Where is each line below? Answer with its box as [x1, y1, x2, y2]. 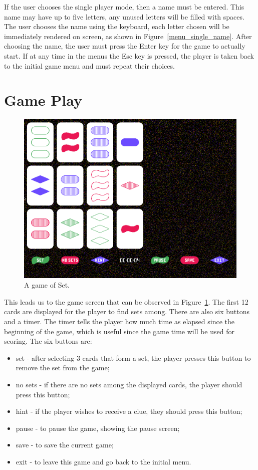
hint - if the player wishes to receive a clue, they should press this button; [16, 406, 242, 416]
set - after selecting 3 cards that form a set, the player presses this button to [16, 352, 251, 363]
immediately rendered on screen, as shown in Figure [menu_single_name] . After [4, 31, 252, 41]
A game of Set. [24, 280, 70, 290]
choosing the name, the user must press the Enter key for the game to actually [4, 41, 245, 51]
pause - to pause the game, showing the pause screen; [16, 422, 180, 433]
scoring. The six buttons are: [4, 336, 92, 346]
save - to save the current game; [16, 439, 114, 450]
